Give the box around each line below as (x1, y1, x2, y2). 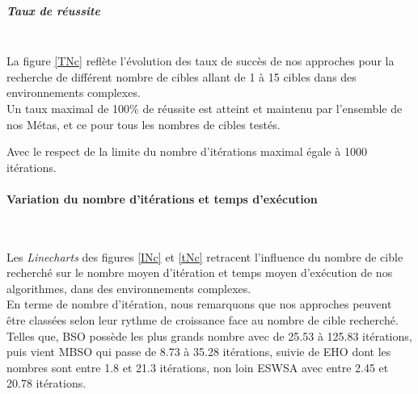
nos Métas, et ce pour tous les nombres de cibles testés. (6, 115, 281, 132)
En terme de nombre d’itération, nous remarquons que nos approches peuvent (6, 295, 392, 312)
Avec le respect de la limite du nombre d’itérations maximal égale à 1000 (6, 143, 367, 160)
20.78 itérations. (6, 375, 87, 392)
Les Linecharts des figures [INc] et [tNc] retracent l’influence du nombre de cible (6, 248, 403, 265)
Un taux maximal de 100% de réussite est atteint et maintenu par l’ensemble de (6, 99, 403, 116)
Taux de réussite (6, 2, 100, 19)
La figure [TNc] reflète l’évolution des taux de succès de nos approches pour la (6, 52, 395, 69)
